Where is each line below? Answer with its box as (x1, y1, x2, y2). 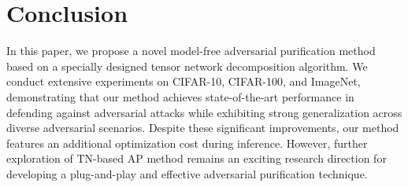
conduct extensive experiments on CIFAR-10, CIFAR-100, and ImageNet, (6, 73, 361, 90)
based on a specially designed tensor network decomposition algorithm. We (6, 57, 368, 74)
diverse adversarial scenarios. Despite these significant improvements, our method (6, 119, 399, 136)
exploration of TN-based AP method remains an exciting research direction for (6, 150, 387, 167)
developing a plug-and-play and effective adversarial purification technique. (6, 165, 368, 181)
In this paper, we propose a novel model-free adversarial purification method (6, 42, 376, 59)
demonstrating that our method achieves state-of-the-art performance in (6, 88, 354, 104)
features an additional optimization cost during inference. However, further (6, 134, 368, 151)
